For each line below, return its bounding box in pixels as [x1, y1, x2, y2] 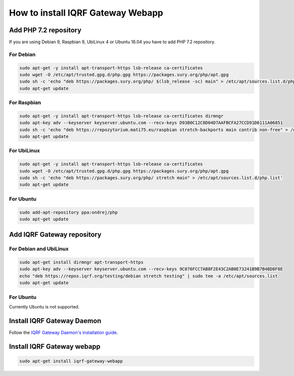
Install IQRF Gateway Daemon [9, 316, 101, 325]
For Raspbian [9, 99, 41, 106]
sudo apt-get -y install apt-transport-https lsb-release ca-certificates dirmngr [19, 113, 224, 118]
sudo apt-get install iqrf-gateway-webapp [19, 358, 123, 364]
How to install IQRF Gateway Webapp [9, 7, 164, 18]
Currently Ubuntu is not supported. [9, 304, 80, 309]
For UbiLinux [9, 147, 40, 154]
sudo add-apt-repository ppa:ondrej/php [19, 210, 118, 215]
